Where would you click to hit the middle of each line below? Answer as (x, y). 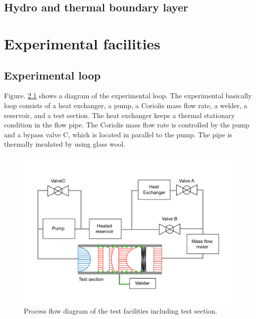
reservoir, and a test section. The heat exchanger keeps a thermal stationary (120, 115)
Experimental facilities (82, 43)
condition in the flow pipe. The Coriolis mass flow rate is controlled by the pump (127, 125)
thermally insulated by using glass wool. (65, 144)
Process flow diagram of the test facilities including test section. (121, 310)
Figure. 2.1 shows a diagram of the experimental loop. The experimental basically (128, 96)
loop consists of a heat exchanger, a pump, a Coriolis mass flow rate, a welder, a (126, 105)
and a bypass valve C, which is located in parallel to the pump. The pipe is (118, 134)
